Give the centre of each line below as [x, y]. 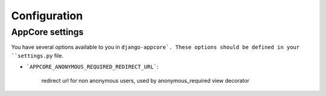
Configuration [47, 16]
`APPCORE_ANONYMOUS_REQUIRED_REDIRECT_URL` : [92, 67]
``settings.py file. [37, 56]
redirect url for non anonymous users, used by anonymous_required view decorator [145, 80]
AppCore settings [47, 32]
